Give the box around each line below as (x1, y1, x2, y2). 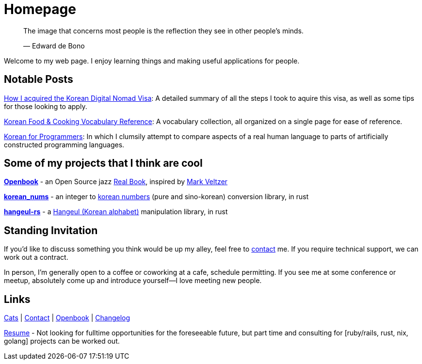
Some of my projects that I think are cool (4, 157, 203, 170)
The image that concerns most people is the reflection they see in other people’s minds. (23, 26, 304, 35)
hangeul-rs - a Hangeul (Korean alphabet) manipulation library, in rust (4, 207, 228, 216)
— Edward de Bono (23, 41, 85, 50)
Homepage (4, 1, 76, 17)
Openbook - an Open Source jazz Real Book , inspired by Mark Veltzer (4, 177, 227, 186)
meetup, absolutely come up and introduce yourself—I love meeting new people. (4, 276, 262, 285)
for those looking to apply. (4, 102, 87, 111)
